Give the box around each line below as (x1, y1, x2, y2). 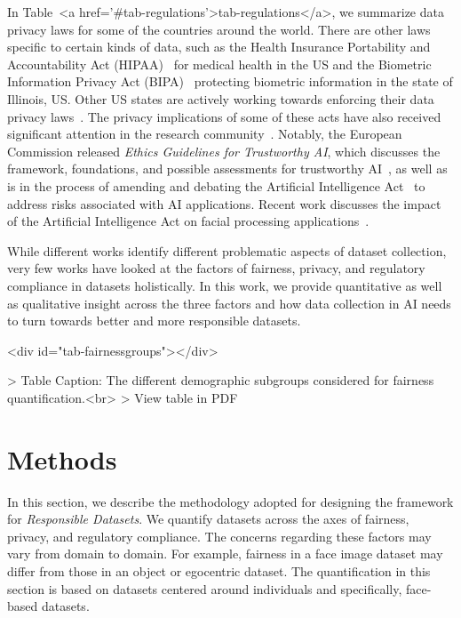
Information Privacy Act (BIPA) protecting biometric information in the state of (7, 72, 453, 91)
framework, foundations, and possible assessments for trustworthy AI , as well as (7, 159, 448, 178)
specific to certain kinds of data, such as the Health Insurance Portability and (7, 37, 431, 56)
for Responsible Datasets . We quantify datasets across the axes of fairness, (7, 510, 409, 528)
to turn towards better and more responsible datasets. (7, 311, 301, 330)
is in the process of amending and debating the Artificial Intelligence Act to (7, 176, 425, 195)
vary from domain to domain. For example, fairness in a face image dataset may (7, 544, 443, 563)
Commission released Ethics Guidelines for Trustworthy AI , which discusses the (7, 141, 441, 160)
